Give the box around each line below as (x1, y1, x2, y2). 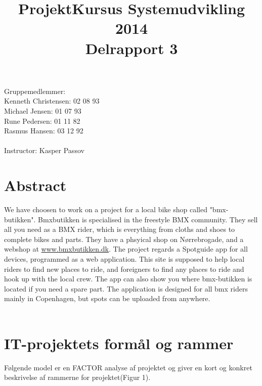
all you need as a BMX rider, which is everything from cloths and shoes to (4, 224, 235, 234)
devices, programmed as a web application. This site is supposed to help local (4, 254, 245, 264)
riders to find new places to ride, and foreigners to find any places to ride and (4, 263, 244, 274)
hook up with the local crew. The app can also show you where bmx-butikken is (4, 273, 252, 284)
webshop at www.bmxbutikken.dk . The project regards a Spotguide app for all (4, 244, 248, 254)
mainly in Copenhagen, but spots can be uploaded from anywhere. (4, 293, 210, 304)
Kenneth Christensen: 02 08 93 (4, 95, 100, 106)
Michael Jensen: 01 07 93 (4, 105, 81, 116)
